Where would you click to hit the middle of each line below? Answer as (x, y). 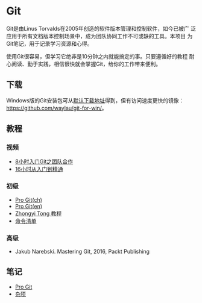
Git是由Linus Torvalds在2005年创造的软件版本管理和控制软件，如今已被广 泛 (101, 28)
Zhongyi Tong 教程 (38, 213)
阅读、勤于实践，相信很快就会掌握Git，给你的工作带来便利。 (86, 64)
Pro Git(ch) (28, 199)
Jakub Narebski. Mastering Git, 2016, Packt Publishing (82, 252)
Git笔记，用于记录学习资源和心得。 (49, 43)
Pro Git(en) (29, 206)
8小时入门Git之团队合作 (44, 161)
